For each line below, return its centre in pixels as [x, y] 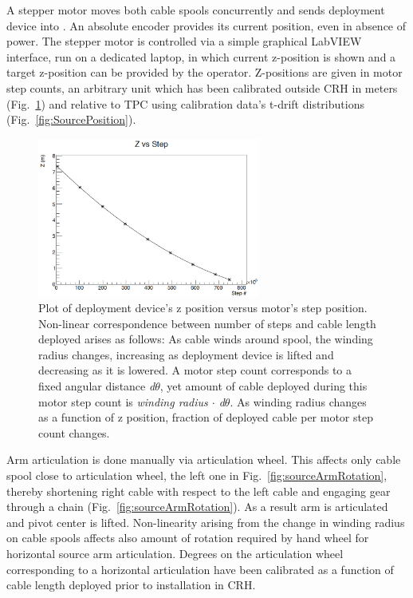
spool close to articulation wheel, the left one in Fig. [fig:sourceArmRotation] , [197, 475]
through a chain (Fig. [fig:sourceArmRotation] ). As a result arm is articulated [197, 507]
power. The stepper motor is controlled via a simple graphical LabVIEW [184, 41]
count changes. [74, 432]
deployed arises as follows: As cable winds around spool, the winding [206, 339]
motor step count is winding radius [123, 401]
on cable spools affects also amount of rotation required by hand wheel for [188, 538]
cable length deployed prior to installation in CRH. [131, 585]
